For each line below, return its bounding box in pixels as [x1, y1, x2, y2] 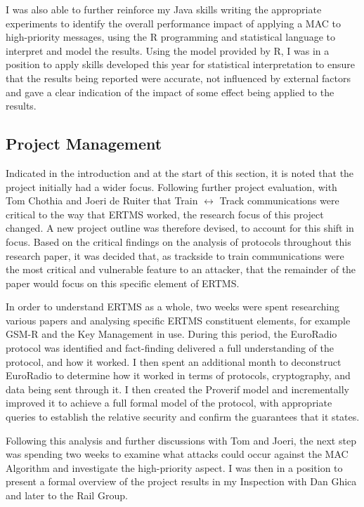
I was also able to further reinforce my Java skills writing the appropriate [6, 2, 322, 16]
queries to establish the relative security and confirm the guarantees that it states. [6, 409, 360, 424]
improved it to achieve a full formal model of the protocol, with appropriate [6, 395, 332, 410]
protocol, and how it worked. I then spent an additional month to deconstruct [6, 354, 342, 369]
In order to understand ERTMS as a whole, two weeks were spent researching [6, 299, 340, 314]
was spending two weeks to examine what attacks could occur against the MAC [6, 447, 349, 461]
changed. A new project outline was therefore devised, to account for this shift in [6, 220, 354, 235]
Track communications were [219, 193, 339, 208]
